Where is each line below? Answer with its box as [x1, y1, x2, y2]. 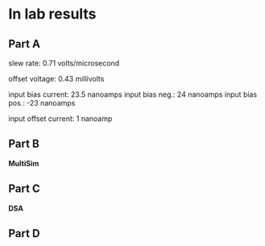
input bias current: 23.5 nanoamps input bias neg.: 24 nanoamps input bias [8, 90, 258, 99]
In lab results [8, 5, 97, 23]
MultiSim [8, 158, 39, 168]
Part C [8, 182, 40, 196]
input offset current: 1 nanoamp [8, 114, 113, 123]
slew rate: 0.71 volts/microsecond [8, 58, 119, 68]
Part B [8, 137, 40, 151]
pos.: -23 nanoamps [8, 98, 76, 107]
